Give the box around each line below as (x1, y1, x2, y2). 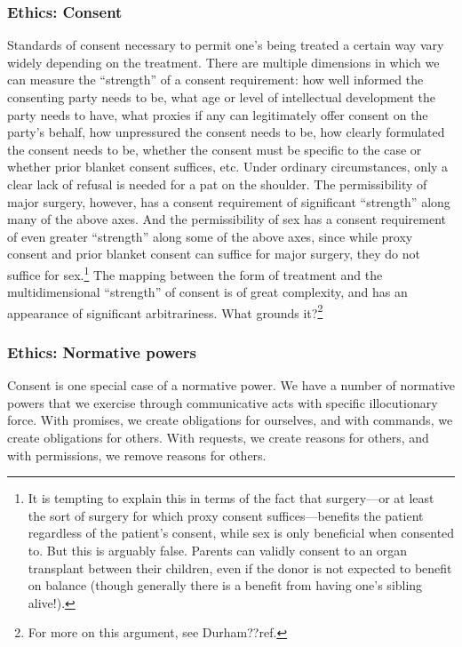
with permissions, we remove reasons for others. (7, 445, 267, 464)
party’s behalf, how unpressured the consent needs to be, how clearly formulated (7, 123, 445, 141)
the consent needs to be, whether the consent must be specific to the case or (7, 140, 422, 158)
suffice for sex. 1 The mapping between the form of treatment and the (7, 262, 383, 284)
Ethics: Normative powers (7, 340, 196, 363)
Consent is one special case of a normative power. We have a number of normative (7, 376, 456, 395)
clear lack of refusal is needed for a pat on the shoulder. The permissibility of (7, 174, 427, 193)
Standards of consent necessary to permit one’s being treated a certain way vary (7, 36, 444, 54)
